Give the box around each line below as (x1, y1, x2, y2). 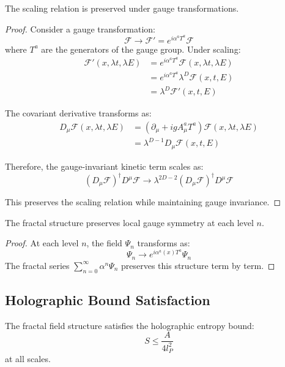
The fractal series (5, 259, 70, 271)
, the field (86, 236, 122, 249)
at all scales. (5, 352, 51, 365)
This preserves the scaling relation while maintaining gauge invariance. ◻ (5, 195, 281, 208)
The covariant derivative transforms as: (5, 107, 152, 119)
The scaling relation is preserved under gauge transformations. (5, 2, 239, 14)
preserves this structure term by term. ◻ (121, 259, 275, 271)
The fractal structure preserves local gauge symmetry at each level (5, 216, 254, 229)
